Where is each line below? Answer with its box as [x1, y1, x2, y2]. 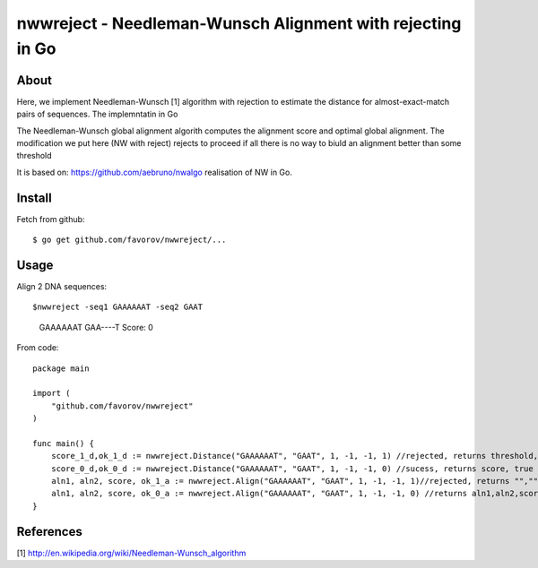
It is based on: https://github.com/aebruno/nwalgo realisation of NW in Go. [16, 167, 293, 177]
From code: [16, 342, 59, 353]
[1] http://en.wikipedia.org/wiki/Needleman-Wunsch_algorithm [16, 547, 247, 558]
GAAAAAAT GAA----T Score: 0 [39, 322, 154, 332]
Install [16, 190, 53, 205]
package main [32, 363, 90, 374]
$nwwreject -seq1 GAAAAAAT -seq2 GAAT [32, 302, 204, 313]
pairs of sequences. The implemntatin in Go [16, 108, 178, 120]
